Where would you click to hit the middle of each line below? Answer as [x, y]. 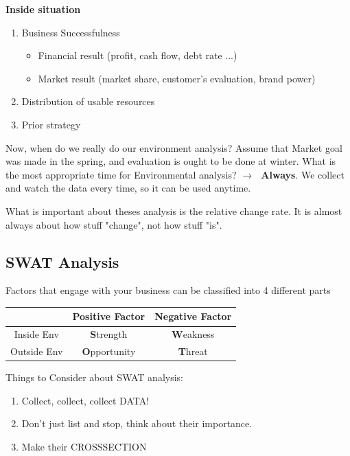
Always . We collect [303, 174]
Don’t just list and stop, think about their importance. [137, 423]
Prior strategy [51, 124]
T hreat [193, 351]
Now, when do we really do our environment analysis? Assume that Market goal [174, 147]
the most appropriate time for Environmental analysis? [121, 174]
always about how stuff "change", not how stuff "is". [114, 224]
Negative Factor [193, 316]
